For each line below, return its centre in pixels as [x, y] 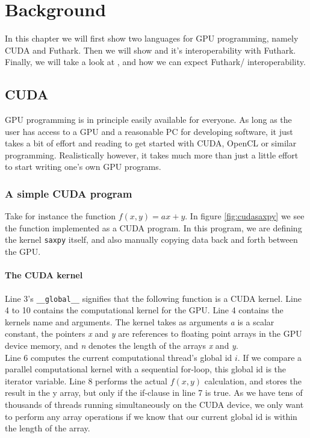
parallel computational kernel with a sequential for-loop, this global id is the [146, 369]
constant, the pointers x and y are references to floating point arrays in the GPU [153, 333]
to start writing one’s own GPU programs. [83, 167]
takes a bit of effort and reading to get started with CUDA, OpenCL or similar [151, 143]
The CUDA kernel [44, 275]
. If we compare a [270, 357]
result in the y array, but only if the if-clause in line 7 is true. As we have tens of [154, 393]
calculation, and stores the [253, 380]
